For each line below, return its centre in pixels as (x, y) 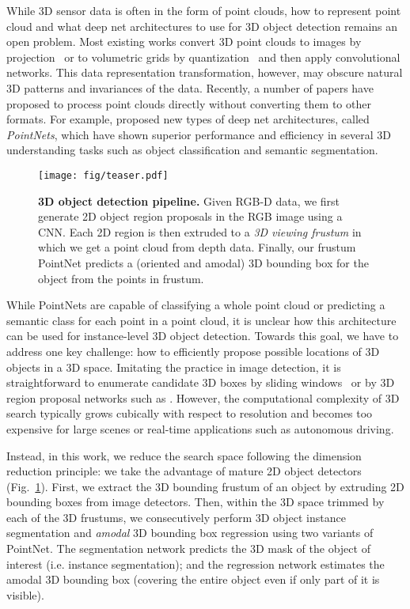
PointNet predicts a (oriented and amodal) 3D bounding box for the (203, 262)
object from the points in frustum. (121, 278)
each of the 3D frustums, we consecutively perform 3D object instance (176, 517)
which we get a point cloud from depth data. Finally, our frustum (197, 247)
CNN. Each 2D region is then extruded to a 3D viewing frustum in (200, 231)
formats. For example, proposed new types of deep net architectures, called (188, 119)
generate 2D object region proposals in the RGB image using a (190, 216)
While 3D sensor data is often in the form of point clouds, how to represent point (204, 10)
